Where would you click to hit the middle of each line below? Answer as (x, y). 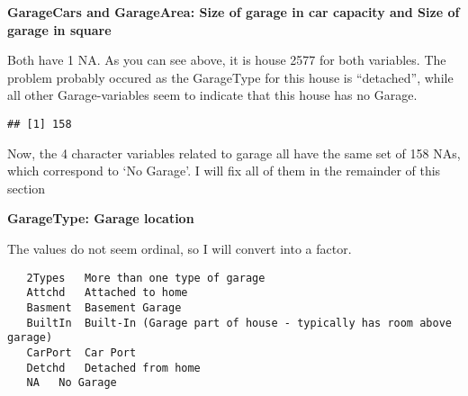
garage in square (59, 29)
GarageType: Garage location (101, 218)
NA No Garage (72, 383)
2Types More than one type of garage (146, 278)
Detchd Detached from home (113, 368)
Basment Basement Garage (104, 307)
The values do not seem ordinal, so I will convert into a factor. (180, 248)
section (27, 188)
